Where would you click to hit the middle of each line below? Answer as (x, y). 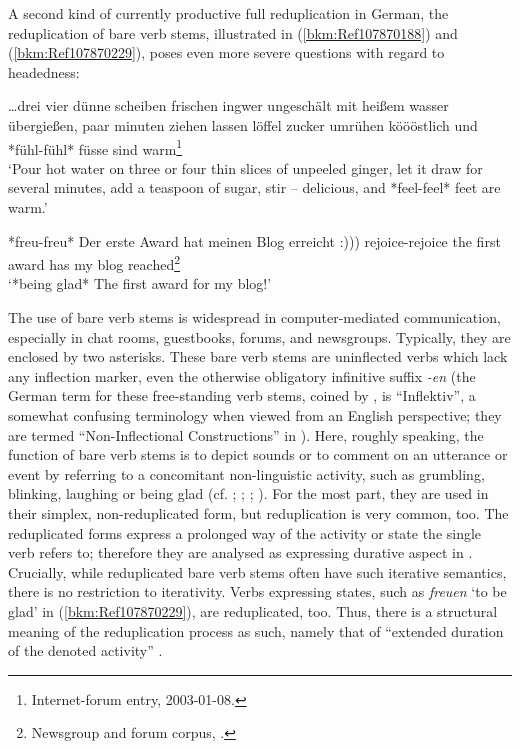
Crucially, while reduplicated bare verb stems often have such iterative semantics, (257, 571)
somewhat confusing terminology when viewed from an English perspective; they (255, 415)
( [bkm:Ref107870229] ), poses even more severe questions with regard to (226, 52)
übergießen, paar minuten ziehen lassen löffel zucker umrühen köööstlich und (243, 124)
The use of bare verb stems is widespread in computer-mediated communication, (254, 317)
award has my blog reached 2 (94, 262)
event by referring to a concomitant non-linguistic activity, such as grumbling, (246, 473)
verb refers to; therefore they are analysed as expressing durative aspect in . (240, 552)
